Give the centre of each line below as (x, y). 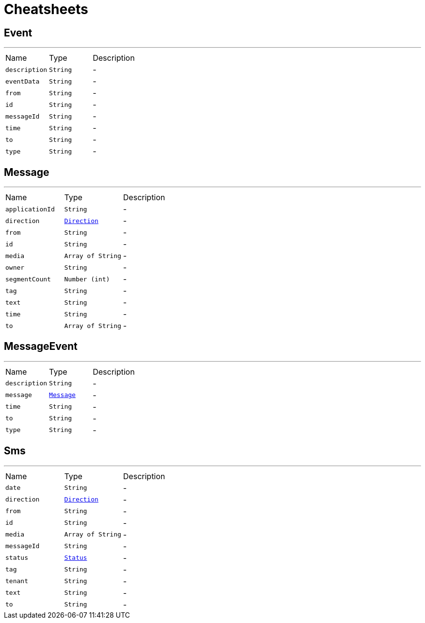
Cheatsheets (46, 9)
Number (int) (87, 279)
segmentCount (28, 279)
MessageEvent (41, 346)
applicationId (30, 209)
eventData (23, 81)
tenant (17, 581)
